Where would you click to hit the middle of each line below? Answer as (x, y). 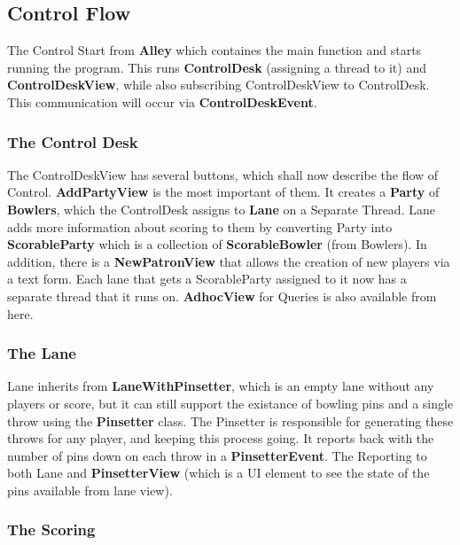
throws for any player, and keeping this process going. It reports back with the (221, 438)
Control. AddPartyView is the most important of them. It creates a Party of (223, 192)
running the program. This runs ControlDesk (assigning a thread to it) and (217, 67)
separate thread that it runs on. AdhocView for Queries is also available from (222, 296)
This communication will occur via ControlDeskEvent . (162, 101)
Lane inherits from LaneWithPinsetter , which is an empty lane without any (221, 386)
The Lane (42, 353)
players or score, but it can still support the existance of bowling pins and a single (230, 403)
